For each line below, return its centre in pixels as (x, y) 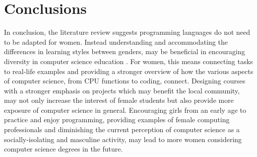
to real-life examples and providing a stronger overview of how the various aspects (129, 71)
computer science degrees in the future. (64, 149)
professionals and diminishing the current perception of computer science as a (122, 129)
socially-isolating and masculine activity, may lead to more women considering (123, 139)
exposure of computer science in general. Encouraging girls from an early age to (125, 110)
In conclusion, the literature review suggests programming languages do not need (127, 32)
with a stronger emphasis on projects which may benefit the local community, (122, 90)
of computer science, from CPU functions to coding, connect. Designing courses (125, 81)
